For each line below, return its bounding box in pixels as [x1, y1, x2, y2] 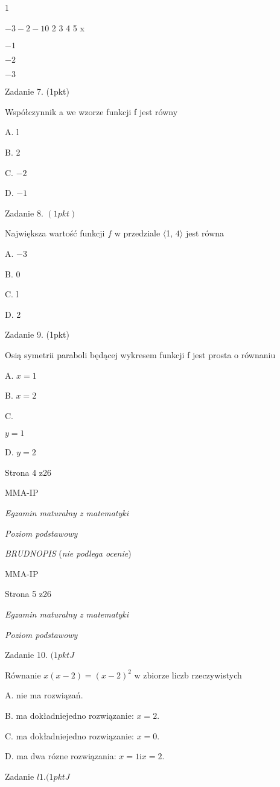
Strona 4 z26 [5, 466, 52, 478]
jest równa [185, 227, 224, 239]
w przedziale [114, 227, 161, 239]
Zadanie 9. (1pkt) [5, 328, 69, 341]
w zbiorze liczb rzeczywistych [134, 668, 242, 681]
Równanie [5, 668, 41, 681]
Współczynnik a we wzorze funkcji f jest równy [5, 105, 178, 118]
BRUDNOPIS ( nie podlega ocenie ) [5, 547, 132, 560]
